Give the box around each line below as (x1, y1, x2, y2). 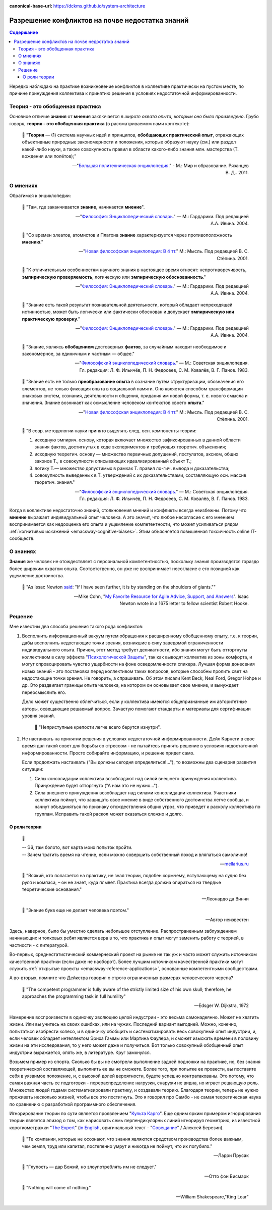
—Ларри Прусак (213, 1152, 249, 1158)
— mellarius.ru (220, 861, 249, 867)
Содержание (9, 29, 38, 35)
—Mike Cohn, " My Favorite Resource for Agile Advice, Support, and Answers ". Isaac (74, 593, 249, 599)
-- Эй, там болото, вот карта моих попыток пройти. (22, 844, 133, 850)
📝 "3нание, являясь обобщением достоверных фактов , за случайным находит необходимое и (22, 343, 227, 349)
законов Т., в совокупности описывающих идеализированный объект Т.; (34, 458, 192, 464)
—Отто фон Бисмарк (204, 1173, 249, 1179)
